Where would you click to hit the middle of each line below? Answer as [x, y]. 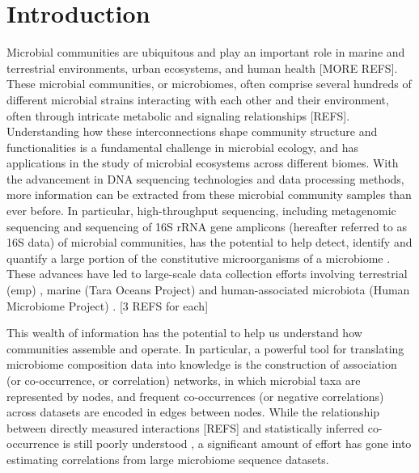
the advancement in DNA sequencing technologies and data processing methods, [205, 178]
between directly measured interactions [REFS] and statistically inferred [186, 427]
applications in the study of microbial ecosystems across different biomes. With [203, 163]
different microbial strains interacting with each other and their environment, [198, 99]
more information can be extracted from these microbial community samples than [209, 194]
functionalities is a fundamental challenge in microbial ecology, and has [183, 147]
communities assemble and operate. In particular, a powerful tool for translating [205, 348]
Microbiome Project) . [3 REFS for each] [108, 305]
